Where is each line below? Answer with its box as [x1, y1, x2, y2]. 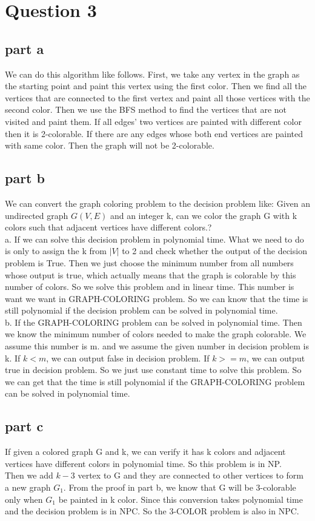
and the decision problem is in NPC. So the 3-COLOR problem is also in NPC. [5, 505, 299, 517]
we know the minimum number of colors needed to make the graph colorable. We [5, 328, 307, 340]
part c [5, 417, 44, 435]
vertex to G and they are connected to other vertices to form [78, 469, 303, 482]
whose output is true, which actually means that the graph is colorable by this [5, 268, 296, 281]
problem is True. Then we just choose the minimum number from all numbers [5, 256, 294, 269]
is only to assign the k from [5, 244, 107, 257]
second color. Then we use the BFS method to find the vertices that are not [5, 103, 287, 116]
